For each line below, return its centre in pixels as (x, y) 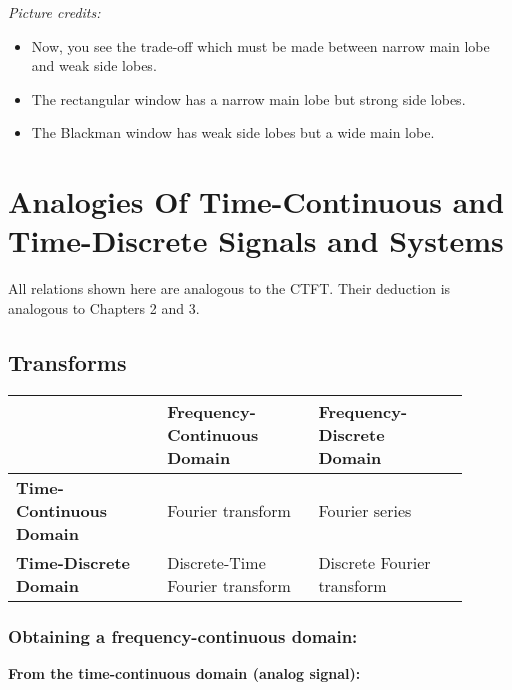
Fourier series (365, 510)
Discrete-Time (216, 562)
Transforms (67, 361)
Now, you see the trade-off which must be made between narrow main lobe (260, 45)
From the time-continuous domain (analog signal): (184, 672)
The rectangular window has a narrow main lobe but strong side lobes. (248, 98)
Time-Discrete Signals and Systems (256, 240)
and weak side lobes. (94, 65)
